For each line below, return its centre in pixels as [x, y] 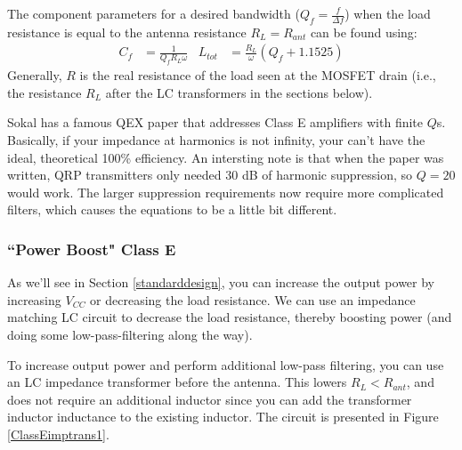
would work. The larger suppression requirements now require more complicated [226, 192]
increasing [34, 299]
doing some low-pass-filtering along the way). [130, 334]
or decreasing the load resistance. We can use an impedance [253, 299]
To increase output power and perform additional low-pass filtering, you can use [226, 364]
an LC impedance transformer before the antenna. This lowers [177, 382]
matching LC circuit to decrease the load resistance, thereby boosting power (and [230, 317]
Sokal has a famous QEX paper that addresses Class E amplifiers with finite [215, 122]
